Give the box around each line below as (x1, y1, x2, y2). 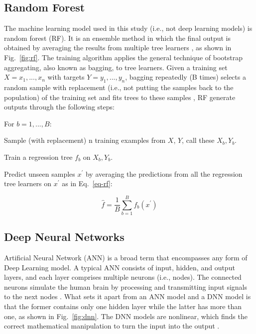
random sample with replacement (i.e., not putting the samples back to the (4, 82, 234, 92)
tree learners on (4, 178, 52, 189)
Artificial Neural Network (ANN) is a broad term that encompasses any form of (4, 252, 248, 263)
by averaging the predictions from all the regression (85, 168, 243, 179)
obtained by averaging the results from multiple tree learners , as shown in (4, 42, 232, 53)
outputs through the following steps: (4, 102, 115, 112)
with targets (47, 72, 85, 82)
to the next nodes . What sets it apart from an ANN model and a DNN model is (4, 291, 251, 302)
